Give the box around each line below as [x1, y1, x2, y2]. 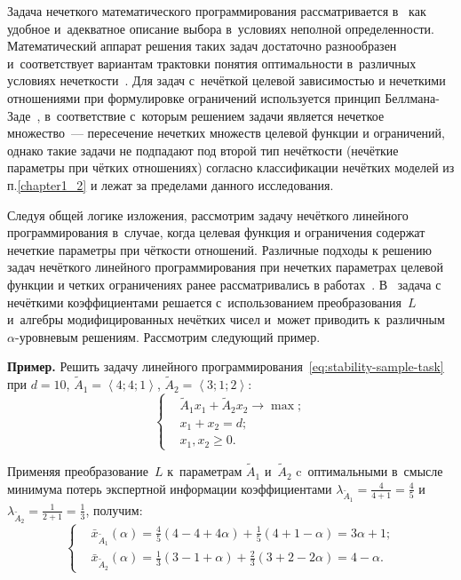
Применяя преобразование [7, 462, 149, 481]
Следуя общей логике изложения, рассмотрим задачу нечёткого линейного [7, 205, 409, 224]
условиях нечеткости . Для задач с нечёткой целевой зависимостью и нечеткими [7, 71, 446, 90]
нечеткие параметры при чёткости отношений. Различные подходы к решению [7, 240, 433, 258]
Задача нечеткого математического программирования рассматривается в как [7, 2, 426, 20]
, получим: [85, 500, 143, 519]
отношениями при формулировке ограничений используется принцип [7, 88, 381, 107]
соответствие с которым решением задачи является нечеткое [56, 106, 385, 124]
